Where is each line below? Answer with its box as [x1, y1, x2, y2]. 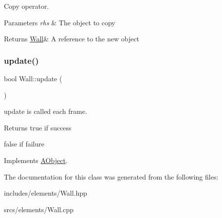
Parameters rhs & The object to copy [4, 17, 115, 27]
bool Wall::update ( [4, 73, 62, 83]
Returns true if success [4, 122, 72, 132]
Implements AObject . [4, 155, 68, 165]
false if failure [4, 139, 44, 149]
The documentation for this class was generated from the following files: [4, 171, 219, 182]
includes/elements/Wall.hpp [4, 188, 87, 198]
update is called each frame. [4, 106, 87, 116]
